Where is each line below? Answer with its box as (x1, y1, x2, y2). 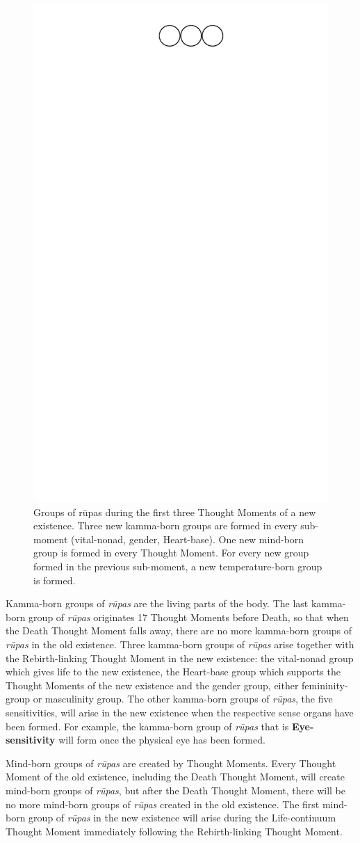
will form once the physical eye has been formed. (58, 732, 265, 747)
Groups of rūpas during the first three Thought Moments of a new (33, 504, 316, 519)
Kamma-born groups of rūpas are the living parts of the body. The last (6, 596, 309, 611)
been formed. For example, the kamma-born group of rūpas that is (6, 718, 289, 733)
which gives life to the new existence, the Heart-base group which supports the (6, 664, 341, 679)
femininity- (302, 677, 348, 692)
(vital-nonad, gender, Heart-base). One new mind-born (71, 531, 304, 546)
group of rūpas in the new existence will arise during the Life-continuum (28, 810, 336, 825)
